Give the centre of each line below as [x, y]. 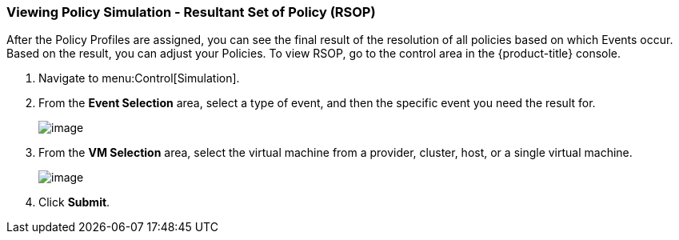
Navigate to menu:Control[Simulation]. [139, 78]
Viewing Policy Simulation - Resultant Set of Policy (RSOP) [191, 12]
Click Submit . [74, 202]
